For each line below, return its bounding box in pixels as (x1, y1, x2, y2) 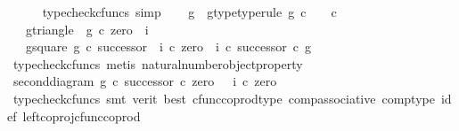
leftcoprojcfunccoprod (22, 106, 141, 125)
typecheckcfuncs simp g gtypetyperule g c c (42, 3, 337, 20)
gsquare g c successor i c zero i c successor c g (25, 37, 311, 56)
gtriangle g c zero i (25, 19, 149, 38)
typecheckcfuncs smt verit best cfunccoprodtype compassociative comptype (12, 89, 435, 107)
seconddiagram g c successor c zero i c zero (12, 72, 277, 90)
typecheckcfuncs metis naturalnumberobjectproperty (12, 54, 303, 73)
